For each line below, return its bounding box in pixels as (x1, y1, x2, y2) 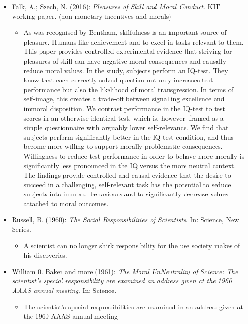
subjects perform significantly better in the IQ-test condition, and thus (23, 131, 233, 142)
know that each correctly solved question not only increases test (23, 75, 213, 85)
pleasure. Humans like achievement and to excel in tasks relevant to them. (23, 36, 244, 47)
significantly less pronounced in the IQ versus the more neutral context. (23, 160, 236, 170)
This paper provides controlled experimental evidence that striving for (23, 46, 232, 56)
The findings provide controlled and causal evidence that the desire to (23, 170, 231, 180)
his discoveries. (23, 250, 67, 260)
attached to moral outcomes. (23, 198, 108, 208)
